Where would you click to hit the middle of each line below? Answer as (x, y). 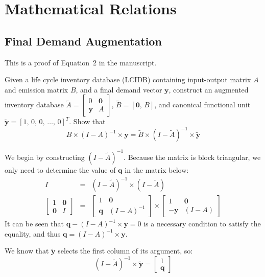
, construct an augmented (209, 89)
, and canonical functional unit (202, 105)
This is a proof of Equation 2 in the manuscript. (81, 62)
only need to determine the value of (60, 169)
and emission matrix (37, 89)
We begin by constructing (45, 157)
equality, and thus (33, 233)
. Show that (87, 121)
